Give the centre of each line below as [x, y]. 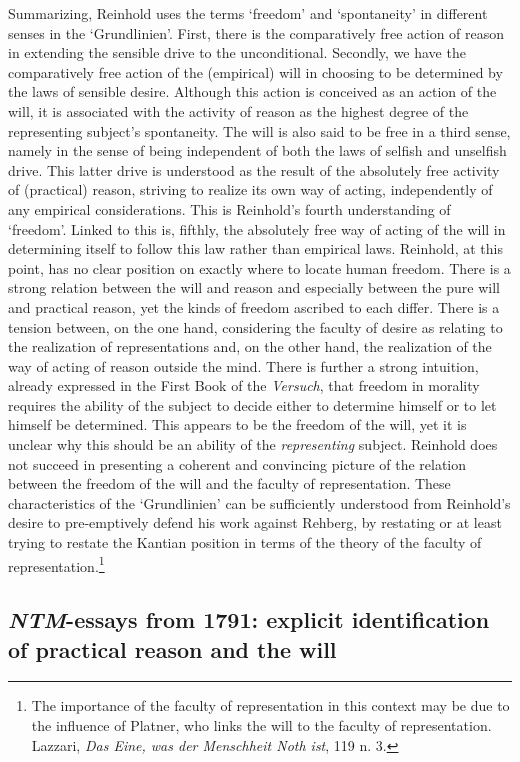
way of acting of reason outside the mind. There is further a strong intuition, [243, 365]
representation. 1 [56, 564]
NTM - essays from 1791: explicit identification [249, 619]
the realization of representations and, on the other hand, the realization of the [250, 346]
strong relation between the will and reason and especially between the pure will [254, 287]
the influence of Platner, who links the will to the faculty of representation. [261, 725]
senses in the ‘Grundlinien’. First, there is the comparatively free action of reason [256, 32]
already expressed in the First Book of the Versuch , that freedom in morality [244, 385]
